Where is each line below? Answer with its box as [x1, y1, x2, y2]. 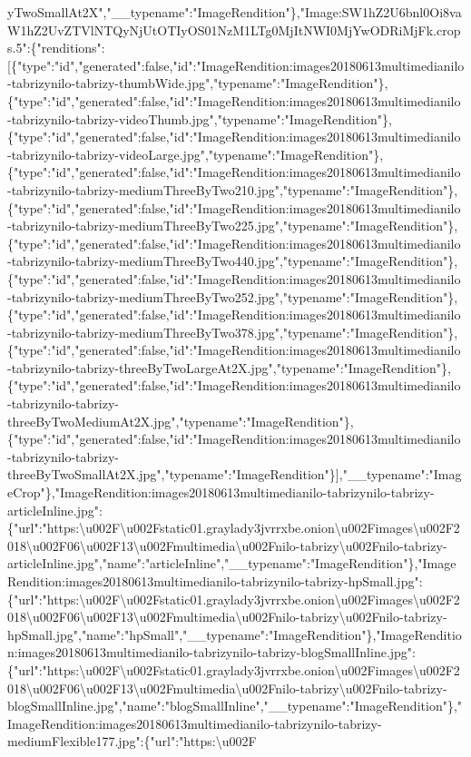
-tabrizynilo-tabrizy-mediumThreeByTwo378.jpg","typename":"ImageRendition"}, [7, 322, 458, 341]
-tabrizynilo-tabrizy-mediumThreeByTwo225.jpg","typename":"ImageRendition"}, [7, 216, 458, 235]
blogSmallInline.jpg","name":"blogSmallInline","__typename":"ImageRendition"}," [7, 696, 463, 715]
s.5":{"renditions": [7, 38, 105, 57]
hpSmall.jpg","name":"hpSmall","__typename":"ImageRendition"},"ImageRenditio [7, 624, 462, 644]
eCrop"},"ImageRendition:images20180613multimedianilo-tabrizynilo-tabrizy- [7, 483, 435, 502]
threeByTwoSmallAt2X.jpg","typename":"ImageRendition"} [7, 465, 336, 484]
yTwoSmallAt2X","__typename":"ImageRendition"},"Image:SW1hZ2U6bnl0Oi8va [7, 3, 462, 21]
